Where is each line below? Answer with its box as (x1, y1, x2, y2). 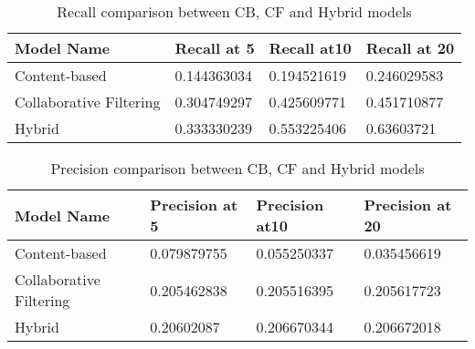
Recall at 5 (174, 37, 255, 58)
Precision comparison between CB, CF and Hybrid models (50, 158, 425, 179)
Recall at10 (269, 37, 352, 58)
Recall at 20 (365, 37, 455, 58)
